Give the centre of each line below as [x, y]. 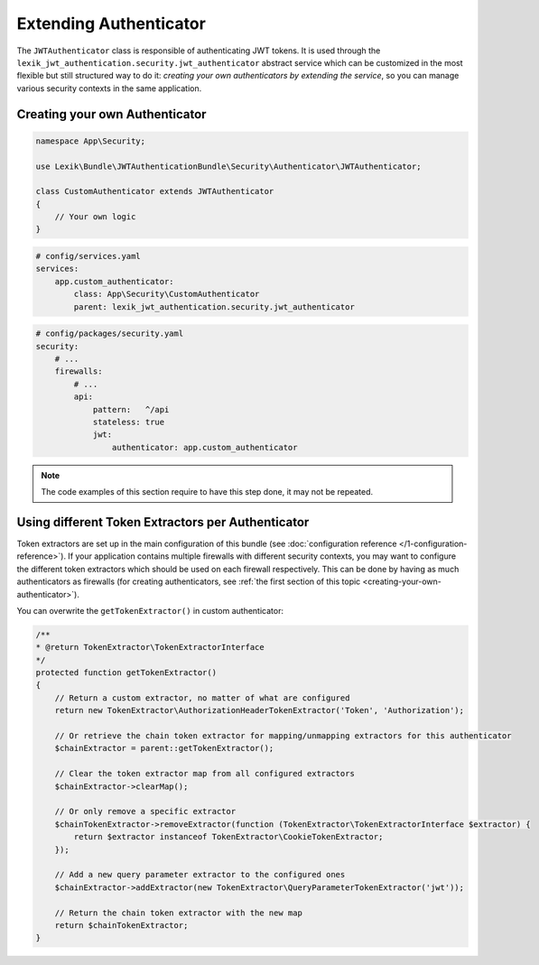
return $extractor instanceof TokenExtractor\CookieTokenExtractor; [228, 837]
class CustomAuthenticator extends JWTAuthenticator [155, 191]
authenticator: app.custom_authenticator [204, 447]
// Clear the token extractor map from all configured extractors [205, 774]
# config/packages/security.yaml [110, 334]
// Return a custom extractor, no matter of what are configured [202, 698]
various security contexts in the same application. [109, 88]
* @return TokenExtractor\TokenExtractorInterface [150, 647]
